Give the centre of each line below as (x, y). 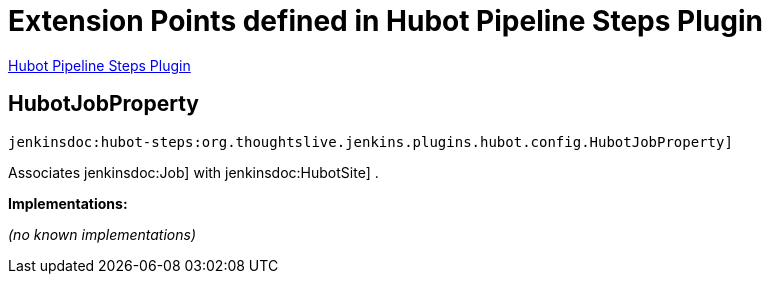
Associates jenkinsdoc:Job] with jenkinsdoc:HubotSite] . (193, 172)
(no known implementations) (102, 234)
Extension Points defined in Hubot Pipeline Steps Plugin (385, 21)
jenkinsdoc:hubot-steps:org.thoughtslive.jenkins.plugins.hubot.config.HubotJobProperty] (370, 141)
